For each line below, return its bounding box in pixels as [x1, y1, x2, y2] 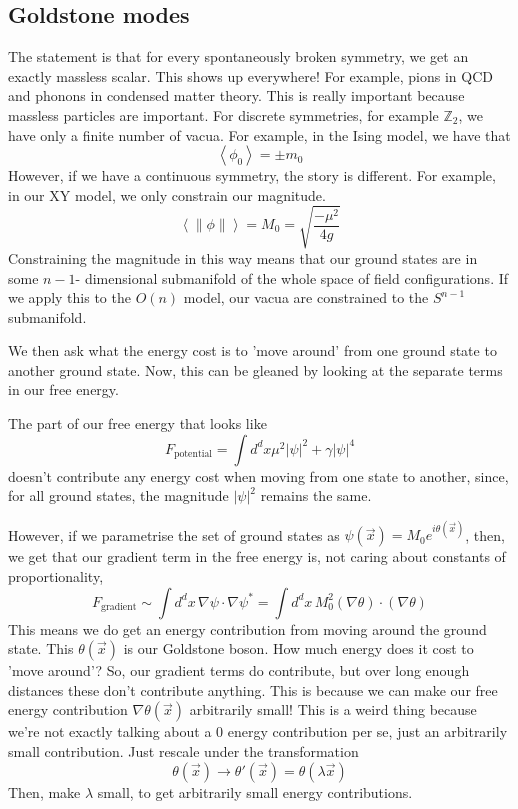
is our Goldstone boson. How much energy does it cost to [123, 638, 474, 659]
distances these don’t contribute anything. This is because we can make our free [8, 679, 498, 700]
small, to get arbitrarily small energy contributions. [97, 781, 413, 802]
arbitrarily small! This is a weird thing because [189, 699, 477, 720]
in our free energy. [8, 379, 119, 400]
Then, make [8, 781, 81, 802]
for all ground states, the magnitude [8, 485, 229, 506]
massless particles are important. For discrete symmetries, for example [8, 104, 439, 125]
